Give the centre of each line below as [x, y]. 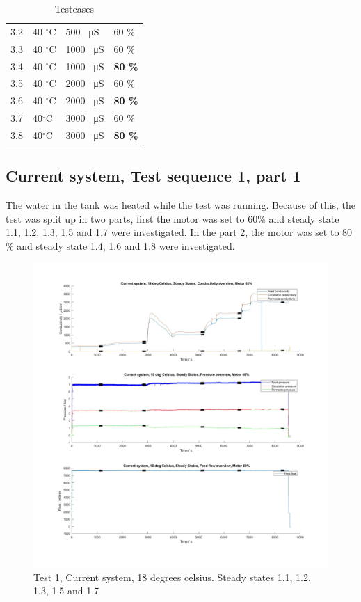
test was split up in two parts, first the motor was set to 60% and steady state [173, 218]
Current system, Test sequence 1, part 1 [153, 176]
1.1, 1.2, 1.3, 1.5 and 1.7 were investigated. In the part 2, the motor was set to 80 [179, 232]
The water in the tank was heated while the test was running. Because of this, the [181, 205]
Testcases [74, 8]
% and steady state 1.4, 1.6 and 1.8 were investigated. [120, 245]
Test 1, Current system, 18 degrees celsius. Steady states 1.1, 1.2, [172, 577]
